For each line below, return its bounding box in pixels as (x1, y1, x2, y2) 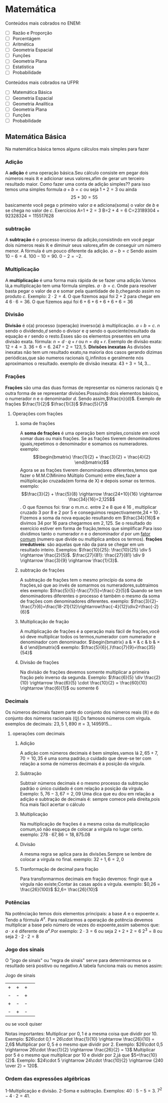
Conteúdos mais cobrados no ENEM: (5, 20, 81, 26)
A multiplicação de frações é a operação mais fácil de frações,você (20, 628, 159, 634)
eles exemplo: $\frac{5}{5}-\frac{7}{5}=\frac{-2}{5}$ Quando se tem (20, 588, 162, 594)
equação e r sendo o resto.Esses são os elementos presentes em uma (5, 333, 150, 339)
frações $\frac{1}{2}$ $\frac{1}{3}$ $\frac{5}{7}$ (5, 401, 108, 407)
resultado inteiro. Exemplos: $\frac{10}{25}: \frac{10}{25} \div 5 (20, 547, 151, 553)
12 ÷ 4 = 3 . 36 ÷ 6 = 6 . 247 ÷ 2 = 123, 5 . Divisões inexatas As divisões (5, 344, 151, 350)
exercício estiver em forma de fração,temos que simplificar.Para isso (20, 525, 162, 531)
